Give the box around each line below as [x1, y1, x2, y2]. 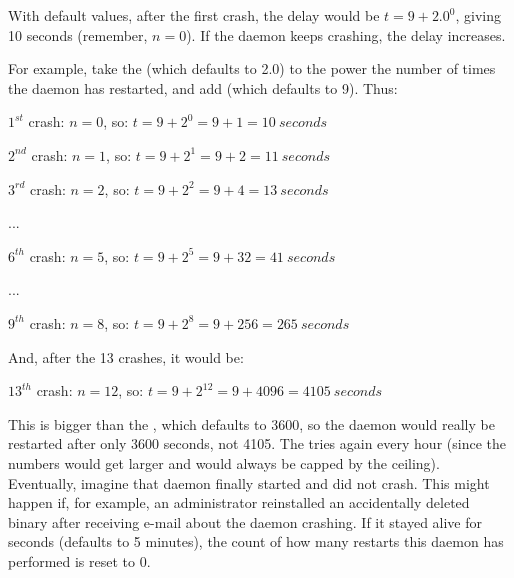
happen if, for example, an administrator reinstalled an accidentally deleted [8, 492, 470, 513]
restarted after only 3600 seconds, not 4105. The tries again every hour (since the [8, 433, 506, 454]
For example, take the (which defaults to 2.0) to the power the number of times [8, 58, 496, 79]
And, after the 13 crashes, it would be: [8, 346, 244, 367]
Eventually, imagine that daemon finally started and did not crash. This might [8, 472, 490, 493]
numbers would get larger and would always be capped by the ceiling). [8, 452, 440, 473]
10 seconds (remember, [8, 24, 148, 45]
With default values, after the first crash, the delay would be [8, 5, 380, 25]
